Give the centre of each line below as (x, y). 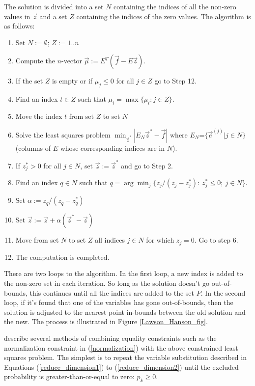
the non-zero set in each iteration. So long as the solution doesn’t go (107, 283)
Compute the (35, 61)
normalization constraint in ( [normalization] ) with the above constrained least (121, 347)
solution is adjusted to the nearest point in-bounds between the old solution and (125, 312)
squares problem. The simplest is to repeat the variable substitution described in (125, 357)
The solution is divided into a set (54, 6)
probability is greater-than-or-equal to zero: (69, 376)
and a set (53, 16)
